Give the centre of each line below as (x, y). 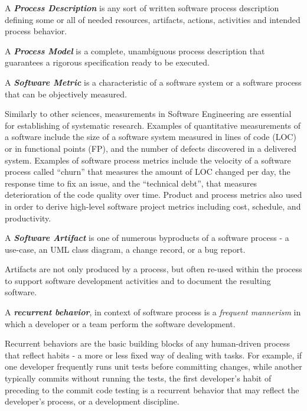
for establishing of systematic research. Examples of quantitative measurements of (153, 125)
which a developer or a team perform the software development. (120, 323)
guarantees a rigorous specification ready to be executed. (107, 62)
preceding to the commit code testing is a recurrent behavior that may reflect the (152, 389)
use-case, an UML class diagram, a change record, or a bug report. (125, 249)
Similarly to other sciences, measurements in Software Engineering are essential (148, 114)
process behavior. (36, 31)
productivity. (28, 218)
